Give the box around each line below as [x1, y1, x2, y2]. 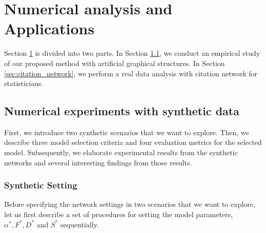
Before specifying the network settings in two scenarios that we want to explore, [4, 199, 255, 209]
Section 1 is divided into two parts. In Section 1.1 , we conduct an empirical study [4, 48, 260, 58]
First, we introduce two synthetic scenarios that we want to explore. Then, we [4, 126, 249, 137]
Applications [4, 18, 95, 39]
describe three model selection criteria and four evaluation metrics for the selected [4, 137, 262, 147]
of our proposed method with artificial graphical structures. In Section [4, 57, 225, 68]
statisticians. [4, 78, 44, 89]
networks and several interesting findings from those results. [4, 157, 192, 167]
